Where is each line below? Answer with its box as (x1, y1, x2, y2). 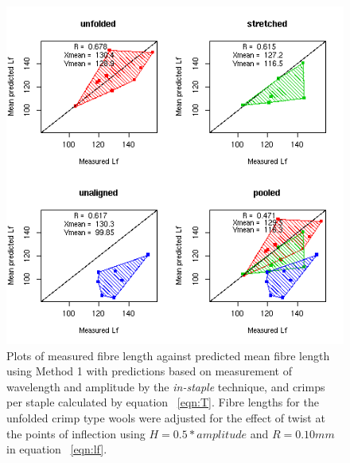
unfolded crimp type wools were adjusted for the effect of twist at (6, 409, 325, 426)
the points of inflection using (6, 425, 146, 441)
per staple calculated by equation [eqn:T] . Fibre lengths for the (6, 394, 319, 410)
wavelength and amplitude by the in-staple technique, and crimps (6, 378, 325, 394)
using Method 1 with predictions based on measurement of (6, 363, 292, 379)
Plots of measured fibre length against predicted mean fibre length (6, 347, 330, 363)
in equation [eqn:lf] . (6, 441, 107, 457)
